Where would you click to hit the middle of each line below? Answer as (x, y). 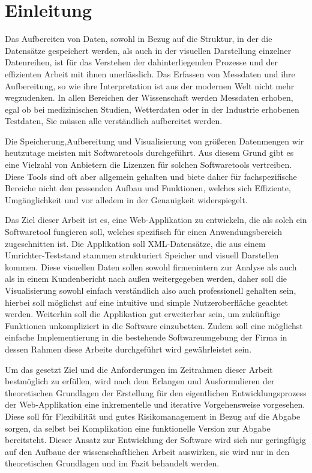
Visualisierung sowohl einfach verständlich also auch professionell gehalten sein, (151, 290)
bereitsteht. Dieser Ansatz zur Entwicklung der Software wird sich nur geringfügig (155, 440)
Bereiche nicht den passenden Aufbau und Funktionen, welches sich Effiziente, (148, 188)
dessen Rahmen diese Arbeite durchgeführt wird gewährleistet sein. (128, 349)
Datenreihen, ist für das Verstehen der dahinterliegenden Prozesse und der (141, 62)
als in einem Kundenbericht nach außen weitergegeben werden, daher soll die (146, 278)
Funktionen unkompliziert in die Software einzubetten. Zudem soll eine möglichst (154, 325)
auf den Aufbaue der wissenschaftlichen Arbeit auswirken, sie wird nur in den (147, 451)
